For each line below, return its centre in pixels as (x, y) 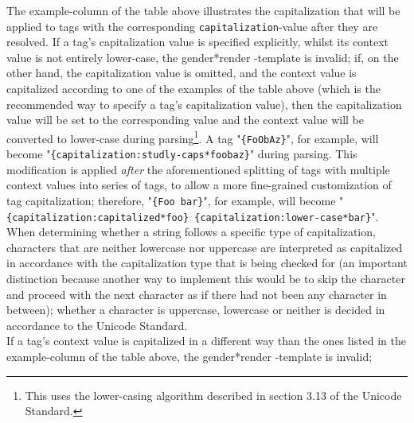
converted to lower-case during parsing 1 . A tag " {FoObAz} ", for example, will (193, 137)
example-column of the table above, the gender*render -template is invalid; (189, 357)
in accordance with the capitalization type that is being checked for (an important (207, 263)
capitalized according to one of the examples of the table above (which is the (193, 89)
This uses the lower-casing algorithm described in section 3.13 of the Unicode (213, 395)
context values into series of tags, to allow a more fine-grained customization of (199, 185)
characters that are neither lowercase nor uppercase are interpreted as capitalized (205, 247)
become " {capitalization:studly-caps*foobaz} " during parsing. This (182, 154)
